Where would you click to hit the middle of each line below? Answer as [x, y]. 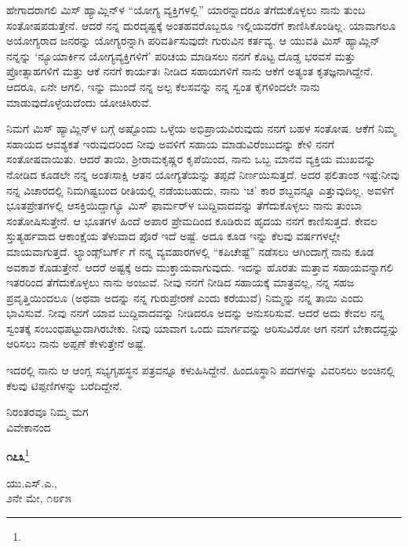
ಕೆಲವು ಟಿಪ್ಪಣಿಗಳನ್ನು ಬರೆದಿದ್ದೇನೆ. [64, 385]
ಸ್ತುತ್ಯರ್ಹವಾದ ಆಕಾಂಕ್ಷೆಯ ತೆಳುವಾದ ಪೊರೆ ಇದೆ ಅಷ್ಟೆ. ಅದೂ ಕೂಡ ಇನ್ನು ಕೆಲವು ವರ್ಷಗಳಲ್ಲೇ [173, 236]
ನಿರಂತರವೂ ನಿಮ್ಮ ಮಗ [47, 412]
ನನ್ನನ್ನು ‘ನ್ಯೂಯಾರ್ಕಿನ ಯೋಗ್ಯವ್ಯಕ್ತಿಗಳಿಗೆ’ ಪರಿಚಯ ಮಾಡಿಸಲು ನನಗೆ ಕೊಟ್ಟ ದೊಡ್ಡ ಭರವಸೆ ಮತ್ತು [181, 55]
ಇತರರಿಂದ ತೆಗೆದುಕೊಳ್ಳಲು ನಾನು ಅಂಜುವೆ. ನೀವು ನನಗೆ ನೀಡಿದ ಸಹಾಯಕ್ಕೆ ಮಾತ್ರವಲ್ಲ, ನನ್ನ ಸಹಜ [180, 282]
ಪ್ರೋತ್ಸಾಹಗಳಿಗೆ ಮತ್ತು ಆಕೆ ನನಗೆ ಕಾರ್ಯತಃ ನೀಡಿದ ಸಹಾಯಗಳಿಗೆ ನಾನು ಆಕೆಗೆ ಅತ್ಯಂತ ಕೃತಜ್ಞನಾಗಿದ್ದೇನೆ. [190, 71]
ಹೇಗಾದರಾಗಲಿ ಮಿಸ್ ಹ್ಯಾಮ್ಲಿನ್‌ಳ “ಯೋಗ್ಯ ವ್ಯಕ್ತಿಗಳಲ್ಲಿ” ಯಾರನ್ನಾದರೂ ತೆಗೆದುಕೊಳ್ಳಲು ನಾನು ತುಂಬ [186, 9]
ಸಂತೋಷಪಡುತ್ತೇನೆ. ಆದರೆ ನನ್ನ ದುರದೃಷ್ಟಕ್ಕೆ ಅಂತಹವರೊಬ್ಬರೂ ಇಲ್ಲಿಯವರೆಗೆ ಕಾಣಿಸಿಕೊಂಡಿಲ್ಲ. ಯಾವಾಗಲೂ [201, 25]
